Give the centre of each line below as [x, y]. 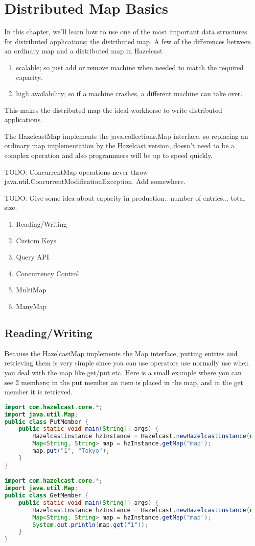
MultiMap [31, 290]
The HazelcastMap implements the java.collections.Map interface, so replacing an [126, 136]
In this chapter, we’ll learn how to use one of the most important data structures [126, 32]
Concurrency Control [47, 273]
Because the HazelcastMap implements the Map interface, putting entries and [121, 353]
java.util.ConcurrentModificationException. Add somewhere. [95, 181]
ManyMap [31, 306]
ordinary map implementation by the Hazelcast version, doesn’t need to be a [119, 145]
